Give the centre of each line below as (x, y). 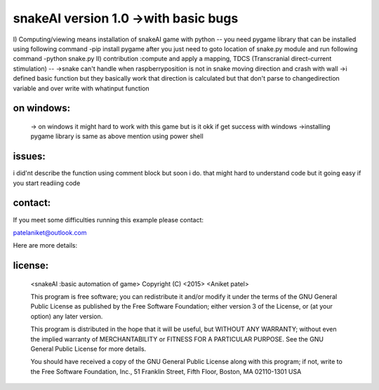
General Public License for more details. (88, 349)
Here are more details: (45, 246)
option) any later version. (67, 316)
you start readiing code (47, 183)
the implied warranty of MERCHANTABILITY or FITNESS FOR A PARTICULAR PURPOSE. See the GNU (177, 339)
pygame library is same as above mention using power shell (117, 136)
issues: (29, 157)
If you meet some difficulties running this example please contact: (108, 220)
